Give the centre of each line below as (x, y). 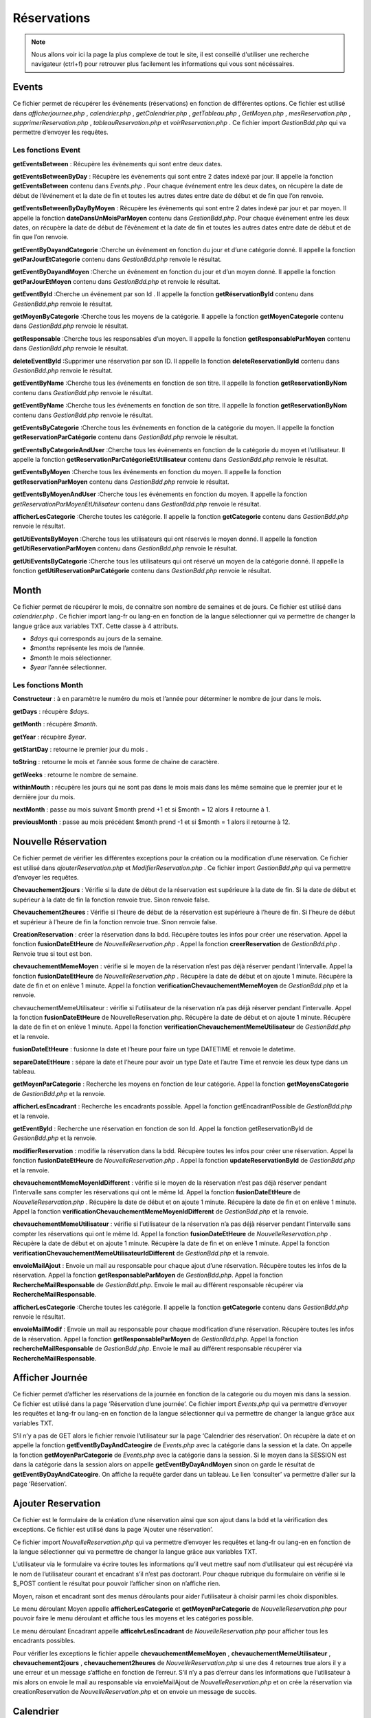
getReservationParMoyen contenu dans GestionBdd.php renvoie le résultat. (121, 482)
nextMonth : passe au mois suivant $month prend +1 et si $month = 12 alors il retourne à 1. (142, 809)
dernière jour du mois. (44, 796)
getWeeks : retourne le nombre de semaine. (76, 774)
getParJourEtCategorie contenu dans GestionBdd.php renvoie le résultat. (117, 259)
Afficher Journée (50, 1378)
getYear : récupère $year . (50, 737)
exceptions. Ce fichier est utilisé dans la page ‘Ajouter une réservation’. (113, 1530)
